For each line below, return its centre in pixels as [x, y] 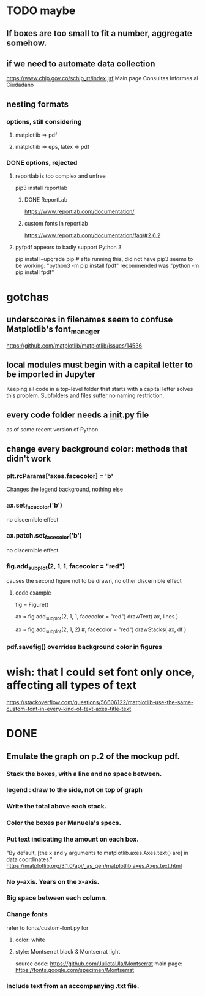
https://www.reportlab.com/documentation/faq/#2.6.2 [92, 235]
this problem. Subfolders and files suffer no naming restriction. [85, 395]
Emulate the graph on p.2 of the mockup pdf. [93, 756]
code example [33, 593]
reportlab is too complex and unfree [60, 176]
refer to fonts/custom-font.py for [47, 928]
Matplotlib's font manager [53, 330]
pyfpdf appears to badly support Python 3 [68, 247]
